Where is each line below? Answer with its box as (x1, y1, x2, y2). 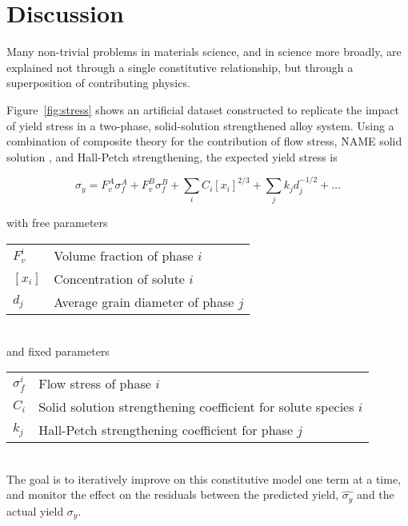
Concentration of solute (54, 269, 185, 289)
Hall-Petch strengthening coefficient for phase (38, 420, 294, 440)
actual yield (6, 502, 64, 519)
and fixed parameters (6, 342, 110, 359)
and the (357, 486, 394, 503)
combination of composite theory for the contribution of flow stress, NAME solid (6, 133, 402, 149)
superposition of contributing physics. (6, 74, 190, 91)
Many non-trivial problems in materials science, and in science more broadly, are (6, 43, 402, 60)
